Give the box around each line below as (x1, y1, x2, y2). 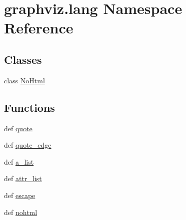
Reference (4, 17, 73, 38)
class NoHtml (4, 75, 45, 85)
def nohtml (4, 207, 37, 217)
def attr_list (4, 173, 42, 184)
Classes (4, 51, 42, 67)
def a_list (4, 156, 34, 167)
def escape (4, 190, 35, 200)
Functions (4, 99, 55, 115)
